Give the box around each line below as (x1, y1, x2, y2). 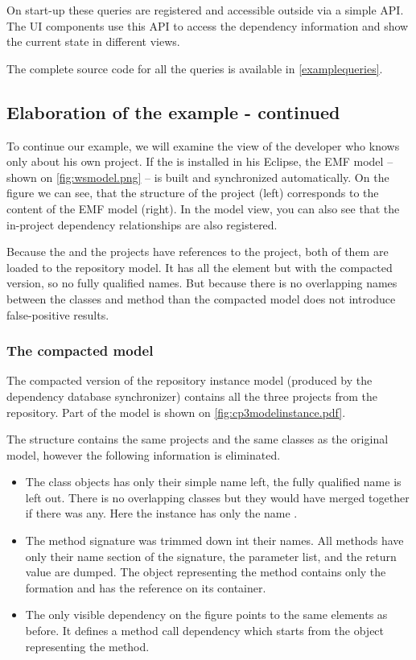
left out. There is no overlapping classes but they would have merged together (25, 489, 410, 505)
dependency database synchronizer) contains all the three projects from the (6, 387, 377, 404)
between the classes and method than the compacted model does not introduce (6, 290, 396, 307)
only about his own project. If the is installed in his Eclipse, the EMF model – (6, 153, 393, 170)
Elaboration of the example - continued (6, 99, 340, 124)
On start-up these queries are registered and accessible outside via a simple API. (6, 2, 404, 18)
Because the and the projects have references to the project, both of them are (6, 243, 389, 260)
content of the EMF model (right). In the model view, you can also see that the (6, 200, 400, 217)
